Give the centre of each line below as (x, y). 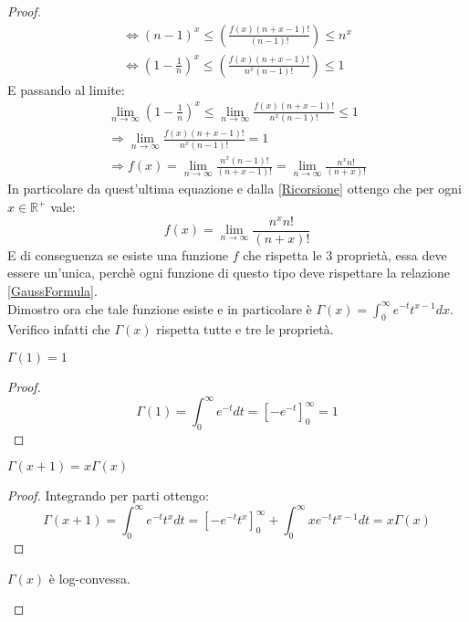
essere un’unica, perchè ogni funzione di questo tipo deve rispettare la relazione (229, 273)
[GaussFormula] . (52, 290)
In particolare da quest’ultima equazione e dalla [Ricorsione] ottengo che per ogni (234, 189)
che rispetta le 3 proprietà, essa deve (345, 254)
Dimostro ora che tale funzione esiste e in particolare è (160, 308)
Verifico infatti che (59, 329)
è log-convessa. (89, 578)
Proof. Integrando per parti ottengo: (108, 495)
